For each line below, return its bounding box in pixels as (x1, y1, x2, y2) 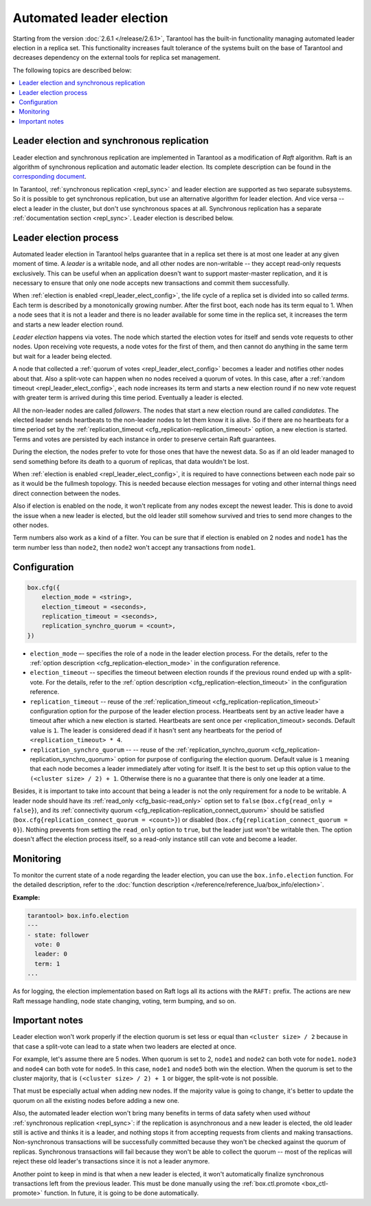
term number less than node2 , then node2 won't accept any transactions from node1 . (12, 543, 256, 551)
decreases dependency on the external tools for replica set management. (12, 54, 221, 62)
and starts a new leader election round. (12, 320, 124, 328)
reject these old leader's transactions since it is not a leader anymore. (12, 1157, 210, 1165)
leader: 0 (34, 950, 68, 958)
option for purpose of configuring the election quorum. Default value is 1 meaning (117, 755, 350, 763)
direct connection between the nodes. (12, 489, 121, 498)
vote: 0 (34, 940, 60, 948)
